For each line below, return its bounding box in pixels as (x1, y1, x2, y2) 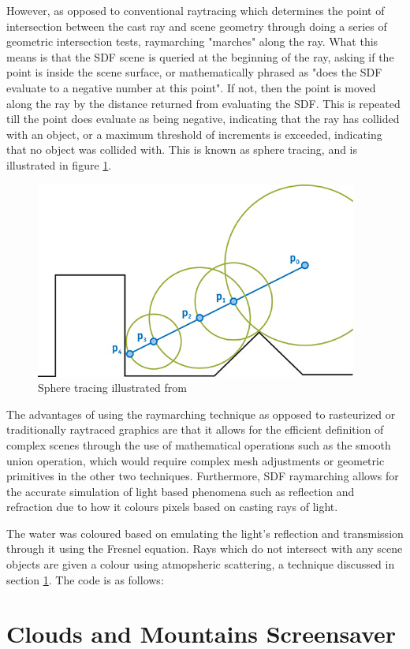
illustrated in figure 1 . (6, 156, 112, 173)
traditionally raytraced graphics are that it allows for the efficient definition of (6, 421, 384, 438)
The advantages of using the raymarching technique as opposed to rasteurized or (6, 405, 396, 422)
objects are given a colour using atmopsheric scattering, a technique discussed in (6, 556, 395, 573)
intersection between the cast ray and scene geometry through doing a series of (6, 17, 387, 34)
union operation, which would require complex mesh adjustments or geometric (6, 452, 385, 468)
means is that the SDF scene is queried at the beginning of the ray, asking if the (6, 48, 394, 65)
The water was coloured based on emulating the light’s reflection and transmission (6, 524, 404, 541)
